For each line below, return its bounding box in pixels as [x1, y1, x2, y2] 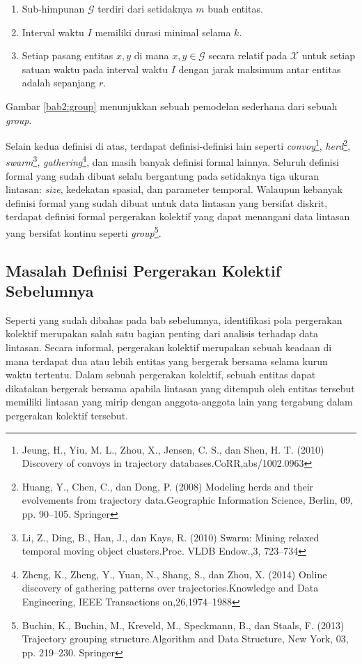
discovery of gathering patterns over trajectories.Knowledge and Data [22, 580, 319, 595]
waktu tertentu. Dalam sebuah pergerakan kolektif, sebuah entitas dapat [6, 367, 316, 382]
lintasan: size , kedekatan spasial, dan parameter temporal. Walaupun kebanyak [6, 182, 343, 196]
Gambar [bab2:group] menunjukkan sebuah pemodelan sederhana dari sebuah [6, 98, 338, 113]
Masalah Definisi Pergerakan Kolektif [6, 259, 281, 281]
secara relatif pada [208, 48, 288, 63]
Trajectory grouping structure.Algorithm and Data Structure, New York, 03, [22, 631, 349, 646]
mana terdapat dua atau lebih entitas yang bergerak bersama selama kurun [6, 353, 328, 368]
